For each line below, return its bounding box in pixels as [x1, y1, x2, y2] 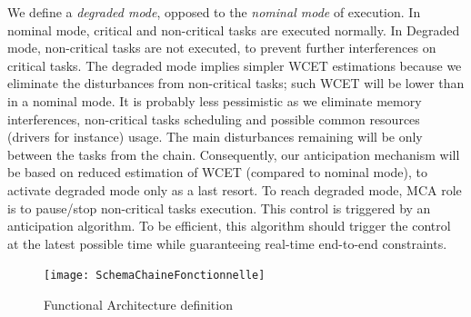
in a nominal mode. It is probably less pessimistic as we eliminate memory [7, 91, 422, 110]
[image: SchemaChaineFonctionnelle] [44, 269, 266, 282]
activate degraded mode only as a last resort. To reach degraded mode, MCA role [7, 180, 462, 199]
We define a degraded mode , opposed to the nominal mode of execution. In [7, 3, 421, 21]
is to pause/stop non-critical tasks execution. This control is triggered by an [7, 198, 431, 217]
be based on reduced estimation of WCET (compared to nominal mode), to [7, 163, 428, 182]
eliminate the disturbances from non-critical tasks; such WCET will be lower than [7, 74, 465, 93]
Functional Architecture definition [44, 294, 233, 313]
